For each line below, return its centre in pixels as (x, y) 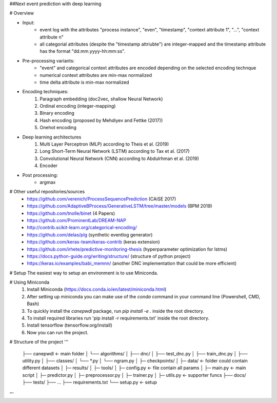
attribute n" (52, 37)
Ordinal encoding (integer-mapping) (78, 106)
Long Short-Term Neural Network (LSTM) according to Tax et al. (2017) (115, 151)
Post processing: (40, 175)
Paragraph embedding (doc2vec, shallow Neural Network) (101, 99)
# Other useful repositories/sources (47, 192)
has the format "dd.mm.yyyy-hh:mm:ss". (83, 51)
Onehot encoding (58, 128)
